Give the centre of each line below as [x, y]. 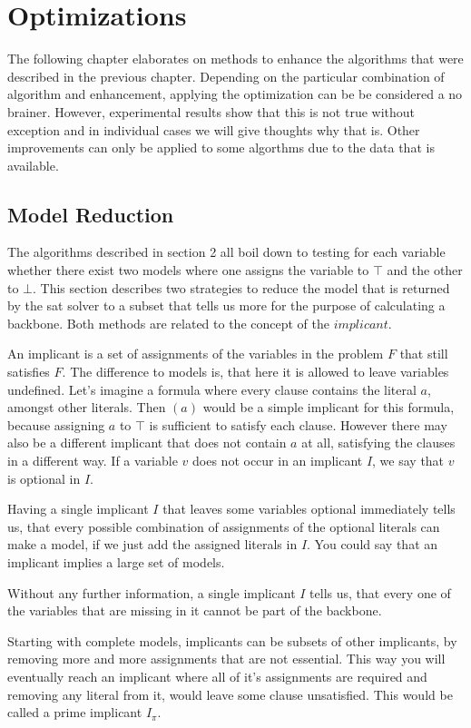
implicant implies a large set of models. [116, 561]
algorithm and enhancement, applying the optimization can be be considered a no [235, 94]
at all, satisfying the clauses [378, 443]
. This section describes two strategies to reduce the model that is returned [241, 287]
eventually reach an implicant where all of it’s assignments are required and [217, 676]
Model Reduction [91, 214]
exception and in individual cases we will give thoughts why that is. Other [214, 129]
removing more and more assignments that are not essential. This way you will [226, 659]
